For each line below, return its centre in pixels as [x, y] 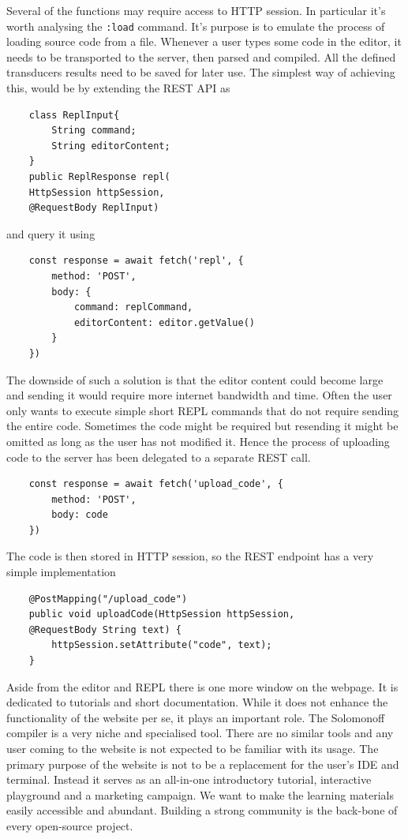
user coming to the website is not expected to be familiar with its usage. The [193, 748]
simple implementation [61, 572]
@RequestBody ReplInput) [94, 208]
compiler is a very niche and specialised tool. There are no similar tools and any [200, 733]
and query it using [51, 233]
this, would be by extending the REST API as [118, 88]
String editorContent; [111, 146]
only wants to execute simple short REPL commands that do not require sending [203, 410]
